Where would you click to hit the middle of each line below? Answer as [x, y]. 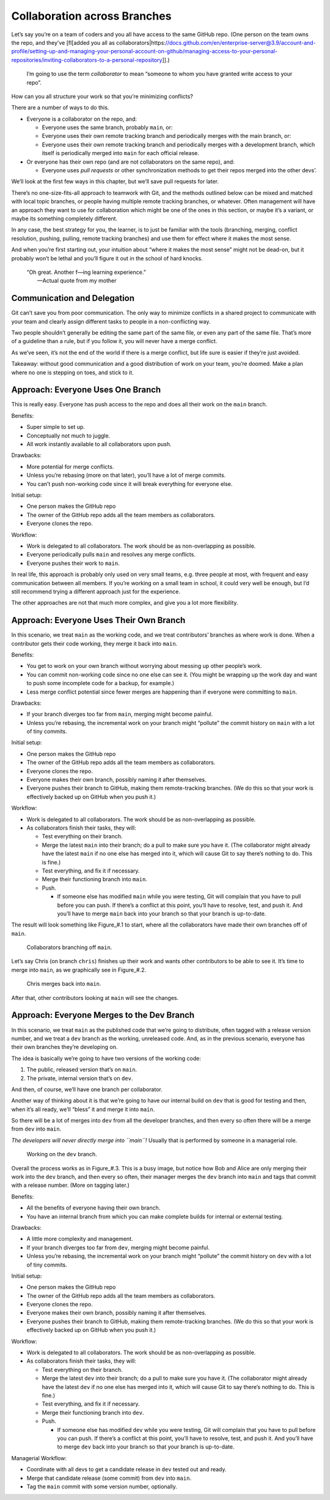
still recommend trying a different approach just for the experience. [96, 591]
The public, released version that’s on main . [82, 1070]
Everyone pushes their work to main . [73, 563]
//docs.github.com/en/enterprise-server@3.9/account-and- [240, 42]
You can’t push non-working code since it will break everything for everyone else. [130, 483]
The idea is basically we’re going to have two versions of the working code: [106, 1058]
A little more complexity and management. [80, 1239]
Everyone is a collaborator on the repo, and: [82, 119]
